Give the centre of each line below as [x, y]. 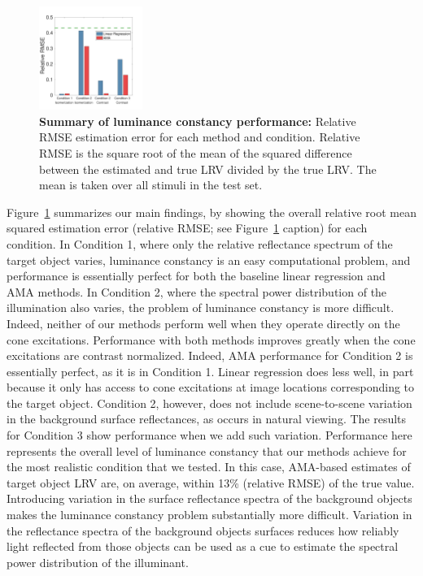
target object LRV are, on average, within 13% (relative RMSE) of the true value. [211, 482]
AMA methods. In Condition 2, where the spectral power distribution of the [197, 291]
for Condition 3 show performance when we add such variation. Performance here [209, 435]
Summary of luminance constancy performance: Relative [198, 121]
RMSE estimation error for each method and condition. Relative [200, 137]
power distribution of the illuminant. [98, 562]
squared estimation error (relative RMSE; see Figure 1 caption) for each [187, 228]
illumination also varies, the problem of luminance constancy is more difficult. [201, 307]
